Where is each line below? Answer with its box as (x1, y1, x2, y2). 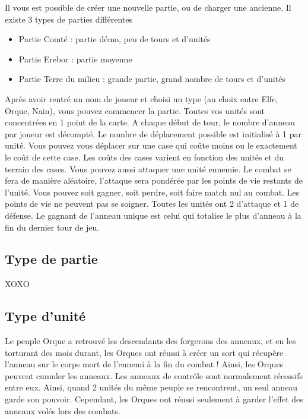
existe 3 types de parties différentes (5, 12, 133, 25)
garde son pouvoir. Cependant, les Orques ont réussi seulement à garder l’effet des (5, 393, 303, 405)
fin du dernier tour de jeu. (5, 220, 100, 233)
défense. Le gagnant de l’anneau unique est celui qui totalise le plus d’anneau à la (5, 209, 301, 221)
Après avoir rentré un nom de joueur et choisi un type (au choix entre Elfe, (5, 92, 278, 105)
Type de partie (5, 250, 98, 268)
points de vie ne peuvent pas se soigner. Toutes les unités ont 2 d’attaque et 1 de (5, 197, 299, 210)
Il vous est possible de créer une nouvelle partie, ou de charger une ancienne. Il (5, 1, 291, 13)
